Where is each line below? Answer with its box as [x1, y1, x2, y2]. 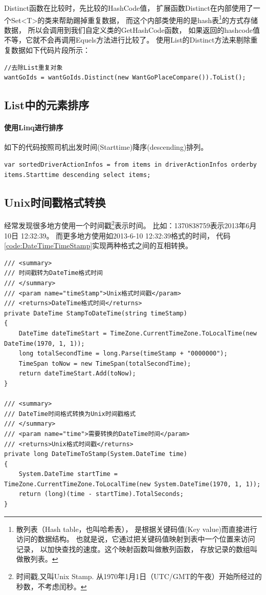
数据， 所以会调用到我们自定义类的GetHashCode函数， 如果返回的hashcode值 [4, 24, 260, 35]
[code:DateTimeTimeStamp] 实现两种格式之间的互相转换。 [4, 240, 193, 251]
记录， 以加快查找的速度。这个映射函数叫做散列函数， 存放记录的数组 [16, 543, 251, 554]
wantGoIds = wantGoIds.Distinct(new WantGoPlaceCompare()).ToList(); [4, 74, 246, 82]
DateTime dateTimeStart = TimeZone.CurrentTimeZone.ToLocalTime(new [18, 329, 257, 337]
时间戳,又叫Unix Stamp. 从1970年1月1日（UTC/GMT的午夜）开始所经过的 [16, 571, 262, 582]
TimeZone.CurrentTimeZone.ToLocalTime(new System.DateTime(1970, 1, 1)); [4, 480, 261, 488]
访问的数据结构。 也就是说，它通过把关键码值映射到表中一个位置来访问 [16, 533, 255, 544]
